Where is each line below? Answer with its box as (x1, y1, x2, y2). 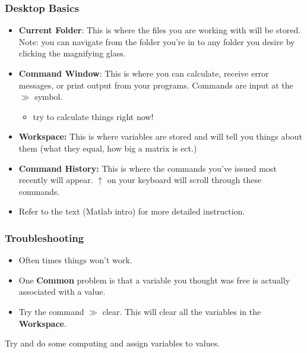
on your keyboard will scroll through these (107, 174, 262, 186)
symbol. (34, 90, 63, 103)
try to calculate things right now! (33, 110, 154, 122)
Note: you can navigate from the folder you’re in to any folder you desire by (18, 35, 295, 48)
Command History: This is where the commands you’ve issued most (18, 162, 277, 174)
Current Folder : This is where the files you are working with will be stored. (18, 24, 301, 36)
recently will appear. (18, 174, 93, 186)
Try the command (18, 305, 84, 317)
